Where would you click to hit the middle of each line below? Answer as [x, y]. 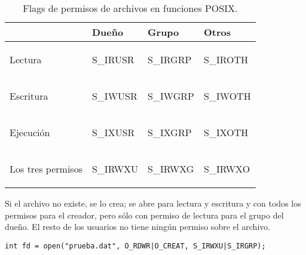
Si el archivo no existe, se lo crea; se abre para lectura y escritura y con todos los [153, 203]
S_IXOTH [226, 132]
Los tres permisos [46, 169]
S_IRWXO [227, 169]
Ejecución [30, 132]
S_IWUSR [114, 96]
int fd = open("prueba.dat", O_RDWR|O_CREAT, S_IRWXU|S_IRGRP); [135, 246]
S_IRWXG [171, 169]
